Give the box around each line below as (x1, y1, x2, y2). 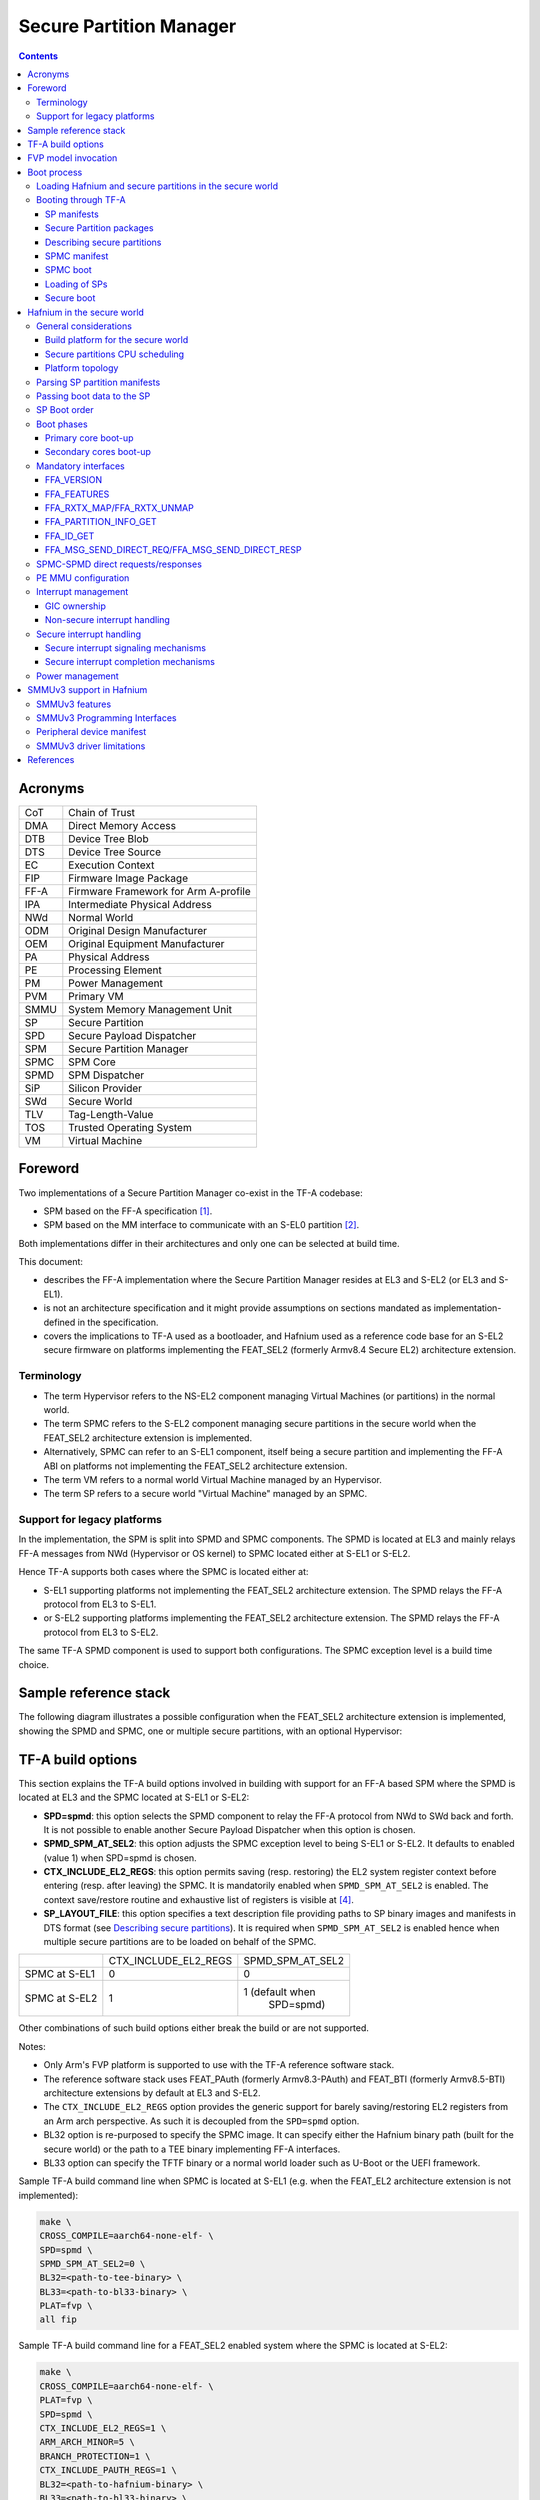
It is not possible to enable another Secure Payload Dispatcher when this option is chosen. (43, 1823, 416, 1835)
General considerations (36, 320, 132, 332)
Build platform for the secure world (45, 334, 189, 346)
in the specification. (77, 1316, 159, 1328)
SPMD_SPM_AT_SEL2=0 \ (39, 2258, 146, 2269)
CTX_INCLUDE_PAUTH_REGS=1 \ (39, 2465, 177, 2476)
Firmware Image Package (68, 871, 189, 885)
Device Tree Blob (68, 831, 149, 845)
